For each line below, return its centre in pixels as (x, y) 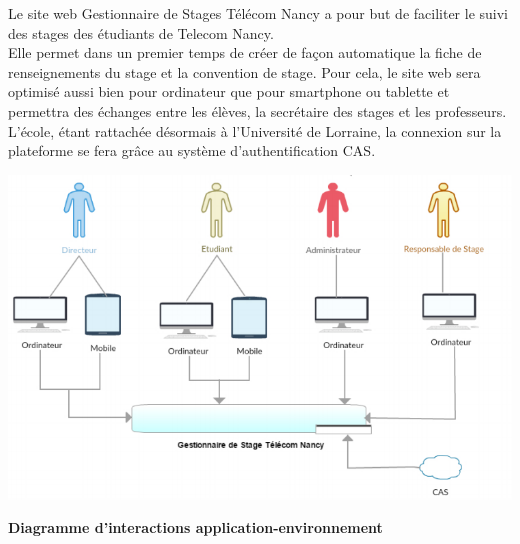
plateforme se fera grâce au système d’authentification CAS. (192, 150)
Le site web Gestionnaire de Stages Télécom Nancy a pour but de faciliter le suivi (258, 13)
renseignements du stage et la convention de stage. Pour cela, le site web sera (244, 71)
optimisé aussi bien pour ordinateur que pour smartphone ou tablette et (229, 91)
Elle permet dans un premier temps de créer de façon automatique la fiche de (245, 52)
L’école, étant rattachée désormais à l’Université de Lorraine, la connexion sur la (255, 130)
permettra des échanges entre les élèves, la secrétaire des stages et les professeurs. (257, 110)
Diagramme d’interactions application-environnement (195, 527)
